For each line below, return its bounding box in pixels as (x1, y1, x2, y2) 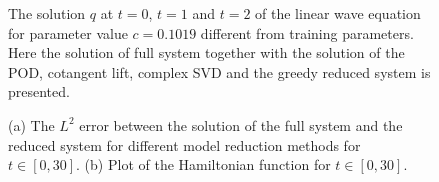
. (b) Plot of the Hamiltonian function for (76, 154, 331, 175)
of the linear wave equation (255, 3, 421, 23)
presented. (8, 81, 70, 102)
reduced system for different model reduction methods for (8, 134, 361, 155)
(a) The (8, 114, 55, 135)
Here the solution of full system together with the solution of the (8, 42, 405, 63)
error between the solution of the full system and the (79, 114, 403, 135)
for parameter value (8, 22, 128, 43)
